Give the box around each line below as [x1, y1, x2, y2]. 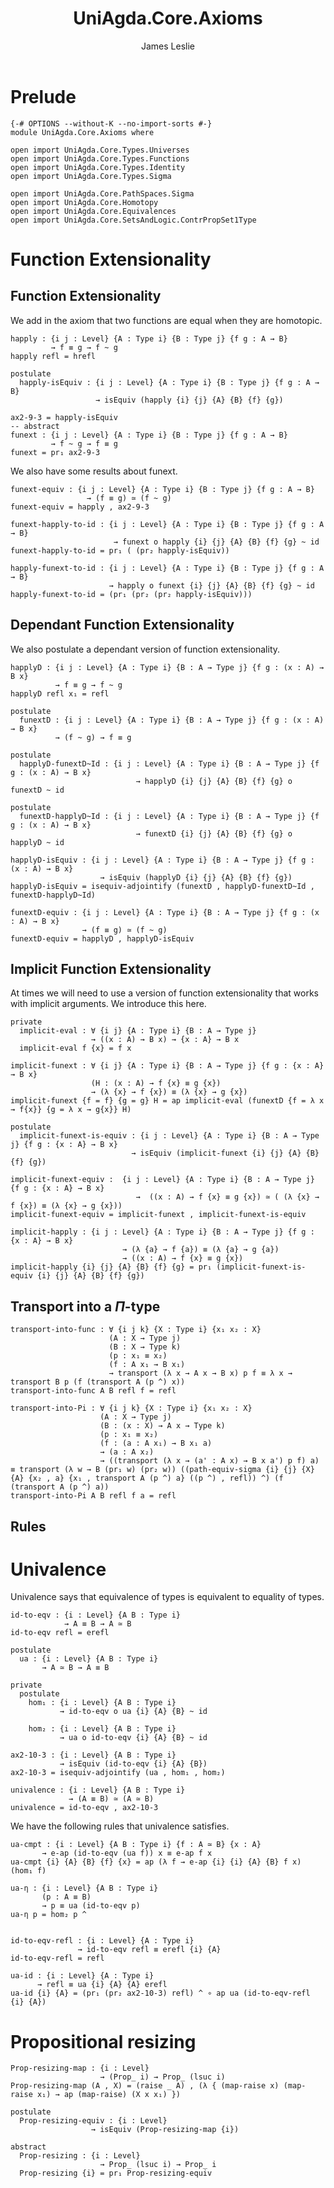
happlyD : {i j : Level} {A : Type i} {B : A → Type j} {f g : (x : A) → [10, 662, 325, 672]
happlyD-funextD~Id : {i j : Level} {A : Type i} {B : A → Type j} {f [19, 758, 320, 769]
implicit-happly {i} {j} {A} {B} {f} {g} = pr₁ [10, 1262, 213, 1272]
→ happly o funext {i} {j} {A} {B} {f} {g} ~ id [108, 580, 315, 591]
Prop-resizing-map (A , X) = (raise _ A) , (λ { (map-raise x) [10, 2081, 280, 2091]
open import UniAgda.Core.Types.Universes [10, 145, 190, 155]
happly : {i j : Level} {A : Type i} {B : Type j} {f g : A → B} [10, 333, 288, 344]
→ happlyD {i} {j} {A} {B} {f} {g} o [135, 776, 293, 786]
